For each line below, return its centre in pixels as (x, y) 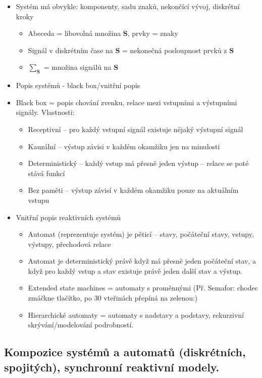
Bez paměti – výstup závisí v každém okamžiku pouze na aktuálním (133, 190)
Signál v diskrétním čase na (70, 50)
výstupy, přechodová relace (69, 244)
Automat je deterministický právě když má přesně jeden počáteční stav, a (142, 261)
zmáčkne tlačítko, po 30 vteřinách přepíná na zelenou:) (113, 298)
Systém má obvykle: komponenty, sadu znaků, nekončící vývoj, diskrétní (128, 6)
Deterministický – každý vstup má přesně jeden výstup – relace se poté (138, 163)
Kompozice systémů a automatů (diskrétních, (125, 352)
